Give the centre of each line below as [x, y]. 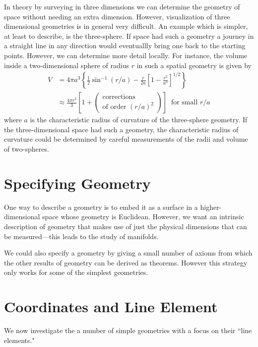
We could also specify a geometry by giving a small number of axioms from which [128, 253]
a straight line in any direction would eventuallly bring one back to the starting [125, 45]
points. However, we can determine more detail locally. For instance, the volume [126, 55]
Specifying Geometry [77, 183]
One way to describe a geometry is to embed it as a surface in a [101, 207]
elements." [19, 340]
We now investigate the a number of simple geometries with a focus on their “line [128, 330]
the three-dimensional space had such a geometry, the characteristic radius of [121, 129]
